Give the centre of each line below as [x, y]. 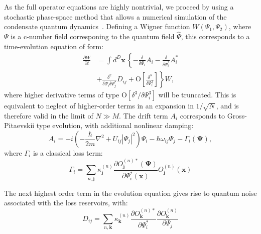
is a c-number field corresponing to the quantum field [93, 36]
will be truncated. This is [197, 95]
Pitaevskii [19, 125]
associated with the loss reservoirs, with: [66, 203]
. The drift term [144, 115]
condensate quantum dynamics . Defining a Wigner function [97, 26]
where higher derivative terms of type [62, 95]
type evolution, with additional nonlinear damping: [115, 125]
